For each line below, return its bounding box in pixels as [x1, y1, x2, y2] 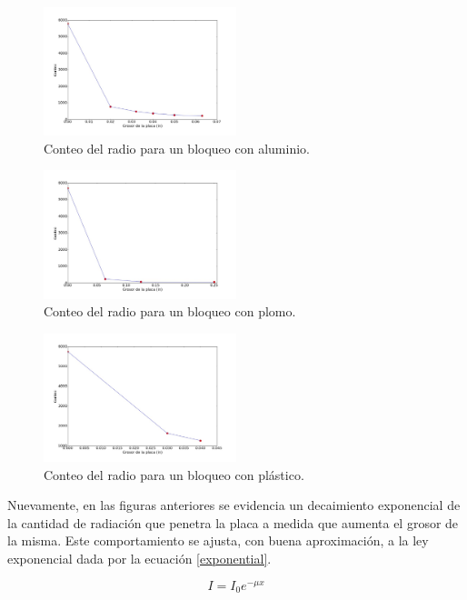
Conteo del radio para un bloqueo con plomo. [44, 302, 296, 321]
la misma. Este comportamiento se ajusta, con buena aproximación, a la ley [7, 531, 429, 550]
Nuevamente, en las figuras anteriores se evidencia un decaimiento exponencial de [7, 495, 461, 515]
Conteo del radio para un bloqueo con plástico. [44, 465, 304, 484]
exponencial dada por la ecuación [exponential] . [7, 548, 272, 567]
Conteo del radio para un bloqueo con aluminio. [44, 138, 310, 157]
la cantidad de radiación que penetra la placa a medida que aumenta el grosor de [7, 513, 459, 532]
